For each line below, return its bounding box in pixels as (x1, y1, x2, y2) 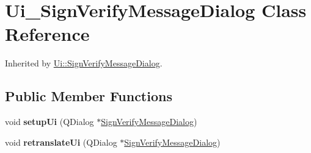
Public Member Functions (5, 87, 172, 105)
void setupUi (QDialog (5, 115, 94, 128)
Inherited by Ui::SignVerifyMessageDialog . (5, 57, 163, 69)
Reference (5, 21, 90, 46)
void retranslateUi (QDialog (5, 135, 117, 148)
